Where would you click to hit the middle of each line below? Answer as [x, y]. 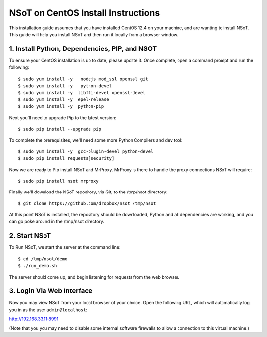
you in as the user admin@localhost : [48, 310]
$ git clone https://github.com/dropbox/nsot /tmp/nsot [87, 203]
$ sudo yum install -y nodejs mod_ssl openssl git [83, 79]
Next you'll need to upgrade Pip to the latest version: [63, 118]
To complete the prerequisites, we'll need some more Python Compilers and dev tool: [96, 140]
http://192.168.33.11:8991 [34, 319]
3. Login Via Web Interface [51, 291]
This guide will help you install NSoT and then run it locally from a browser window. [94, 34]
